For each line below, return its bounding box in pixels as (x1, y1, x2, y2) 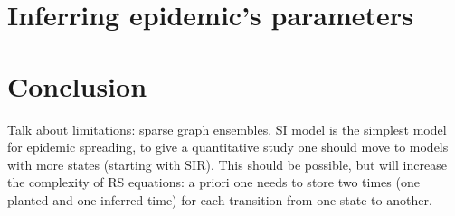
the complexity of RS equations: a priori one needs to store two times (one (7, 173, 420, 192)
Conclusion (7, 67, 147, 104)
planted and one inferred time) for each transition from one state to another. (7, 190, 432, 209)
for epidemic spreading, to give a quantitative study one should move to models (7, 137, 449, 156)
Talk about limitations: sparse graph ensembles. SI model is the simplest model (7, 119, 447, 138)
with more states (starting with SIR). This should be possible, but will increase (7, 155, 447, 174)
